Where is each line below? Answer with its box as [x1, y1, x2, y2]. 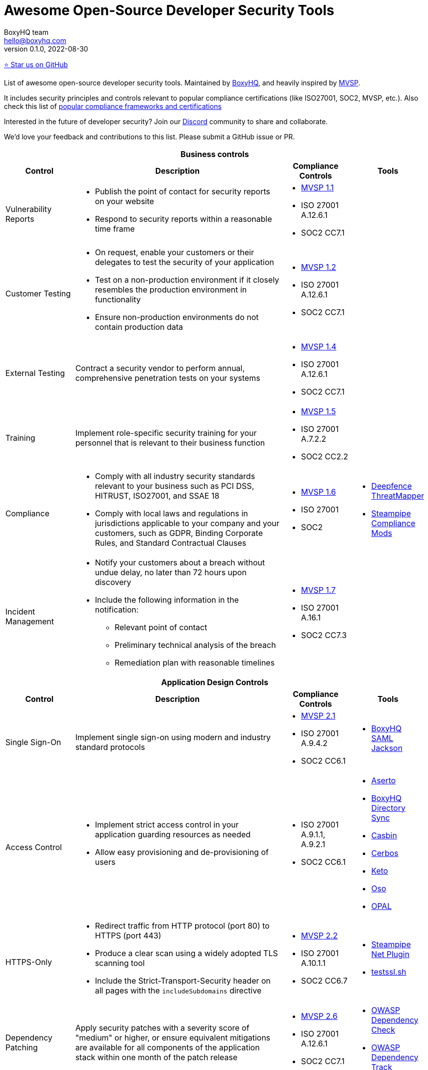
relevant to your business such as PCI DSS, [95, 481, 254, 491]
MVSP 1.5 [301, 406, 336, 416]
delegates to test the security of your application [95, 257, 274, 267]
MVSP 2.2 [301, 930, 338, 940]
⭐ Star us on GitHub [4, 60, 68, 69]
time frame [95, 223, 135, 234]
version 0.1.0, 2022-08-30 [4, 44, 88, 53]
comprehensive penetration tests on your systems [75, 373, 260, 383]
